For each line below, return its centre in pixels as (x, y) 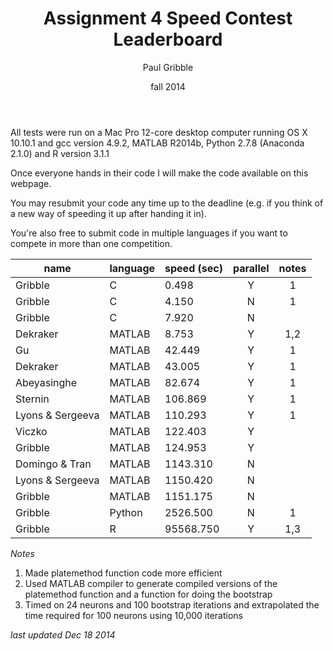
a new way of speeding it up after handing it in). (108, 213)
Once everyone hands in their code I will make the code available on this (159, 173)
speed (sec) (193, 268)
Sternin (32, 399)
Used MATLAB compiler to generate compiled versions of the (151, 583)
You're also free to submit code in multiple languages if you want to (149, 233)
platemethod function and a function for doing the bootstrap (148, 594)
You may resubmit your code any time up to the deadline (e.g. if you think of (167, 203)
